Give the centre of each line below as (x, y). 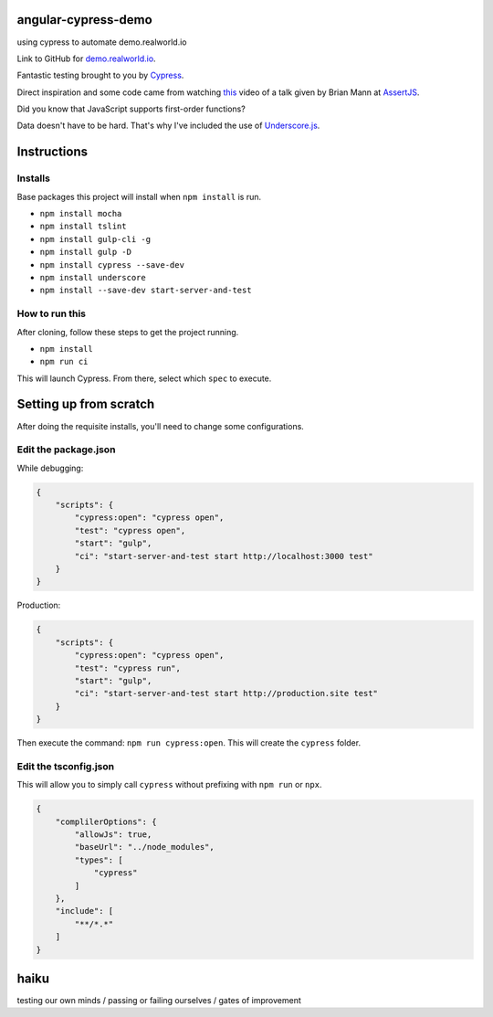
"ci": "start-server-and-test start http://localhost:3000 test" (224, 556)
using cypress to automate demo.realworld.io (102, 42)
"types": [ (99, 860)
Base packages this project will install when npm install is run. (139, 196)
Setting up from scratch (86, 404)
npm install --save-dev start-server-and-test (146, 291)
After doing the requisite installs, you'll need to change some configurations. (161, 426)
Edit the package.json (66, 450)
